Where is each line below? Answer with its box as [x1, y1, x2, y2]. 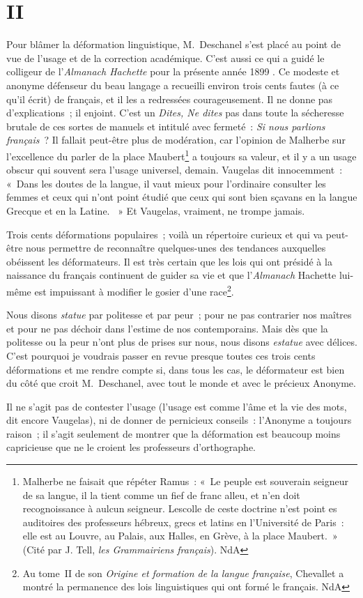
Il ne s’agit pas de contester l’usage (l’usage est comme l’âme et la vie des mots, [6, 399, 347, 413]
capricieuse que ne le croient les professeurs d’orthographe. [6, 440, 256, 454]
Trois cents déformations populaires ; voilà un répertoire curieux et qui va [6, 227, 323, 241]
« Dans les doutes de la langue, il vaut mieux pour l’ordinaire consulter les [6, 176, 326, 190]
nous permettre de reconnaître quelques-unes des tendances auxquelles [26, 240, 326, 255]
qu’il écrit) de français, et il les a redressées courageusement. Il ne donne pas [6, 91, 333, 106]
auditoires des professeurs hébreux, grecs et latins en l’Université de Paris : [22, 514, 344, 529]
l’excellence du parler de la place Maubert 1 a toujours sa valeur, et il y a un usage [6, 146, 357, 163]
